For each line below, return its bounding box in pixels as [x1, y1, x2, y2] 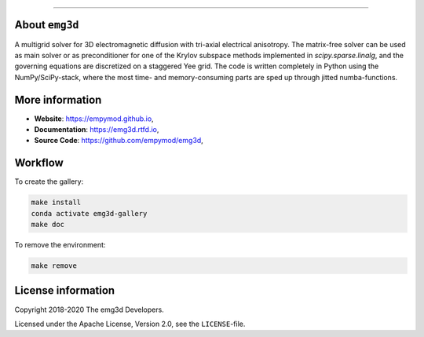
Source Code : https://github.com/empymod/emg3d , [34, 136, 203, 145]
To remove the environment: [14, 240, 106, 250]
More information [14, 93, 102, 106]
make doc [31, 220, 65, 229]
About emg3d [14, 18, 79, 31]
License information [14, 284, 115, 298]
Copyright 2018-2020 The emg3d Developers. [14, 305, 164, 314]
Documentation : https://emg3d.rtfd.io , [34, 124, 159, 134]
